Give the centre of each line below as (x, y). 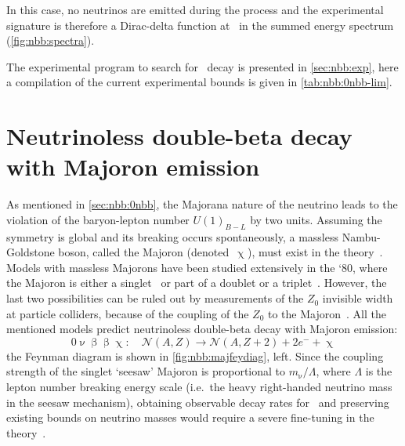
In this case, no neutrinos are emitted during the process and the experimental (195, 9)
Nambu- (361, 236)
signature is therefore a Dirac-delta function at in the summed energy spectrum (200, 25)
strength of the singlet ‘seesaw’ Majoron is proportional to (146, 371)
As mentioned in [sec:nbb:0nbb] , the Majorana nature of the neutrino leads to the (202, 204)
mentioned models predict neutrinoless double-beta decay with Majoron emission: (202, 329)
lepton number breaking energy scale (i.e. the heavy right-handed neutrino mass (199, 387)
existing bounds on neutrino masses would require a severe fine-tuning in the (190, 417)
